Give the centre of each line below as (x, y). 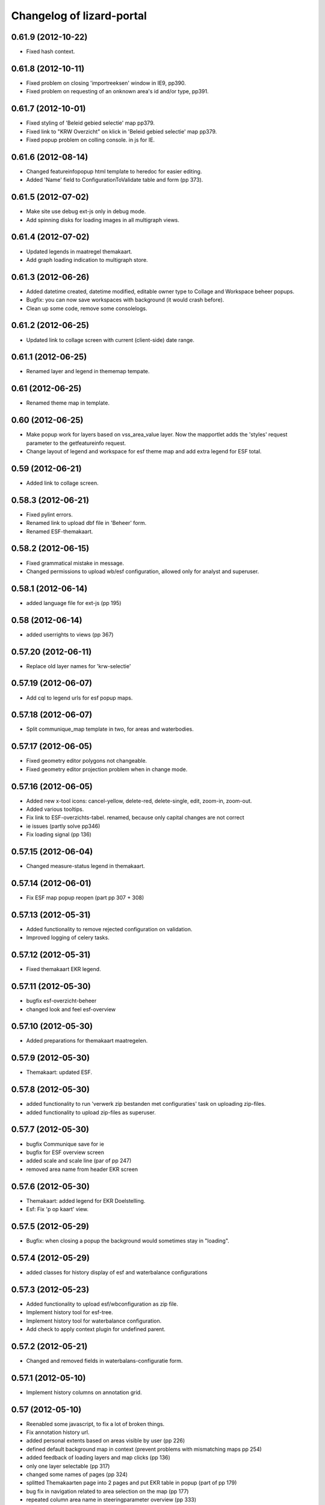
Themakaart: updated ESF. (59, 1072)
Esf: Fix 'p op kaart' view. (57, 1209)
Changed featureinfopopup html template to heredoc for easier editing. (114, 171)
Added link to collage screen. (62, 483)
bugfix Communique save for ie (65, 1144)
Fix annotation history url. (58, 1432)
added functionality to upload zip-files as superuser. (91, 1112)
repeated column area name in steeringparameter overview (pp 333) (111, 1500)
